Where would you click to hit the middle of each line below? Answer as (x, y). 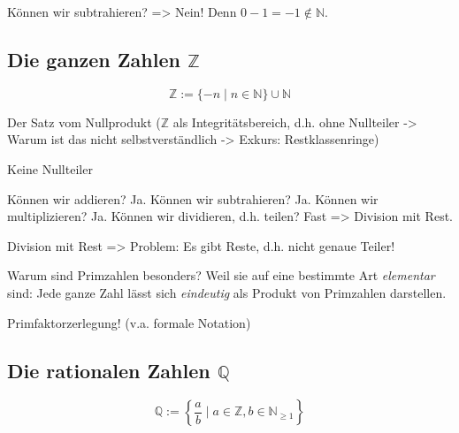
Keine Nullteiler (50, 168)
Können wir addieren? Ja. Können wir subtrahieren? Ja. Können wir (193, 198)
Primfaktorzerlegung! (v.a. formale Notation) (129, 322)
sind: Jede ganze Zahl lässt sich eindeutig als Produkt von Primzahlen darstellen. (227, 292)
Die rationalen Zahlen (109, 370)
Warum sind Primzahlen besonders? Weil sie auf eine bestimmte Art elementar (221, 275)
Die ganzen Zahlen (94, 59)
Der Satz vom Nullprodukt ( (84, 122)
